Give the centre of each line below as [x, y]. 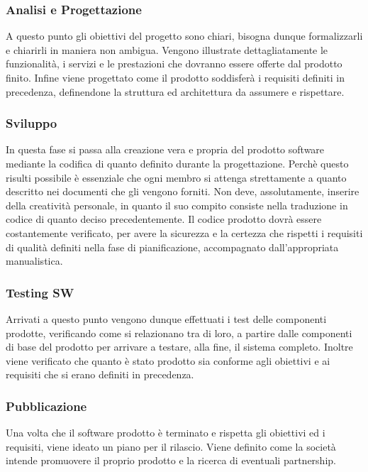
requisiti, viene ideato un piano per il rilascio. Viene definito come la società [171, 446]
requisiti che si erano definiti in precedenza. [100, 374]
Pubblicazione [46, 406]
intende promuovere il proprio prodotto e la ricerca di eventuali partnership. [171, 460]
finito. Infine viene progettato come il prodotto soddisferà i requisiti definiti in [175, 77]
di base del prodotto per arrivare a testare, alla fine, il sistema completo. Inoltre [179, 347]
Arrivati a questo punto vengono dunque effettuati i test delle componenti [166, 318]
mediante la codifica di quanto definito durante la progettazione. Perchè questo [177, 163]
